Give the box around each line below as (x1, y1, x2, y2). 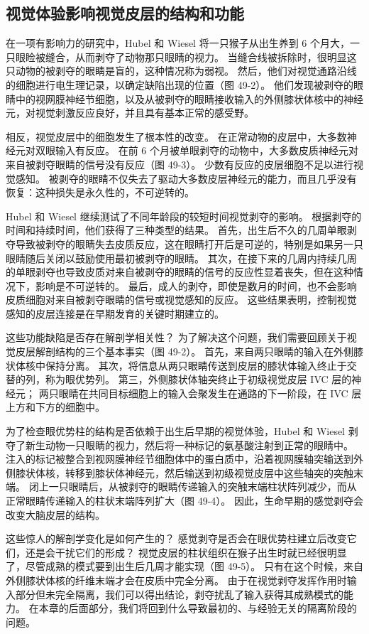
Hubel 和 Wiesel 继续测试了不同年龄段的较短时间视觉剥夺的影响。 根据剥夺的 (6, 208, 362, 223)
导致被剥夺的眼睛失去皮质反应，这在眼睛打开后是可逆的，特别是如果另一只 (15, 236, 363, 251)
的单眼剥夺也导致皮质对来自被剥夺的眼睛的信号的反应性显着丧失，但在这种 (6, 264, 353, 279)
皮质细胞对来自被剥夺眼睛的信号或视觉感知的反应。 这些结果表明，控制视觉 (6, 292, 357, 307)
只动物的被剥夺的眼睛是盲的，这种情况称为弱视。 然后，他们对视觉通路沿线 (6, 63, 357, 78)
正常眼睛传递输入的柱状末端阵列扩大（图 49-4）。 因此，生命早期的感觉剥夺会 (6, 493, 363, 508)
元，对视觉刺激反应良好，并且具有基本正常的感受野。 (6, 105, 254, 120)
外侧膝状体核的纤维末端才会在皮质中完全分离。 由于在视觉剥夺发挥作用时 (6, 572, 347, 587)
